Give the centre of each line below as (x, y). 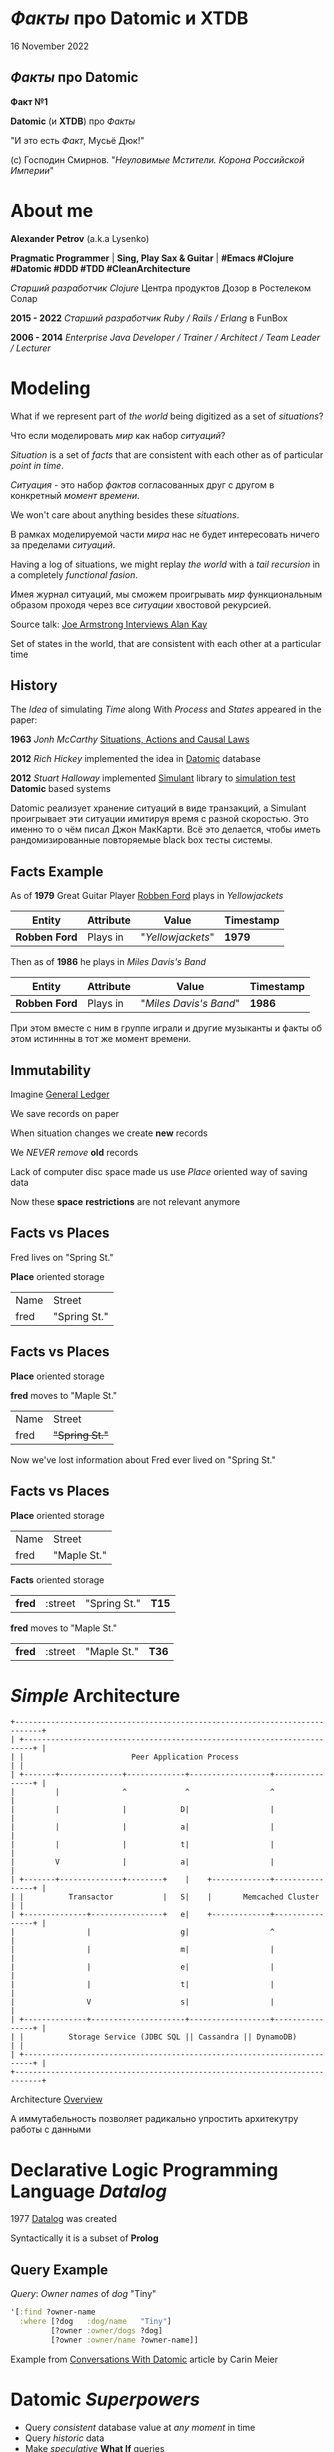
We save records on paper (65, 1114)
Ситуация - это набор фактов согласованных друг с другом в (142, 484)
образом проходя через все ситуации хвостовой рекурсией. (141, 604)
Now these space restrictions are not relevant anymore (125, 1202)
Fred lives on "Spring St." (62, 1257)
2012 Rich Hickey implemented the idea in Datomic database (136, 759)
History (34, 685)
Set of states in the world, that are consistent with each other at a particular (166, 643)
